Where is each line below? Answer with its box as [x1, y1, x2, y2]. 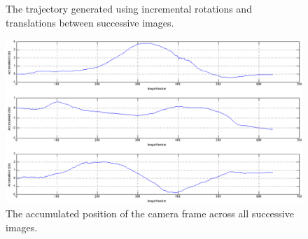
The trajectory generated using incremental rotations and [6, 1, 252, 15]
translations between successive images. [6, 15, 174, 29]
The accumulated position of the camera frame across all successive [6, 205, 294, 220]
